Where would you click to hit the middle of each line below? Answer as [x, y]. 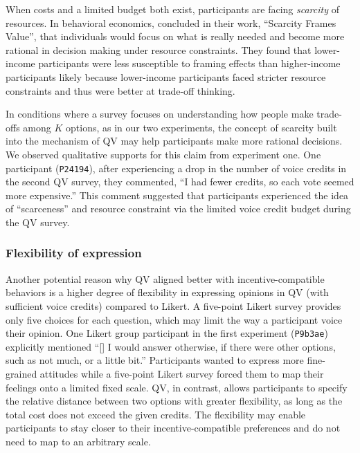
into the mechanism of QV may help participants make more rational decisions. [174, 141]
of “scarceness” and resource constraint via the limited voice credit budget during [178, 209]
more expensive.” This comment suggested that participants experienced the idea [177, 195]
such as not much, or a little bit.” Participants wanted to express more [155, 360]
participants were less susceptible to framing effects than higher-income [189, 63]
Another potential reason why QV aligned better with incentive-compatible [165, 278]
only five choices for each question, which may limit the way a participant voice [174, 319]
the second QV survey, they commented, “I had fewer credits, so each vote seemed [180, 182]
